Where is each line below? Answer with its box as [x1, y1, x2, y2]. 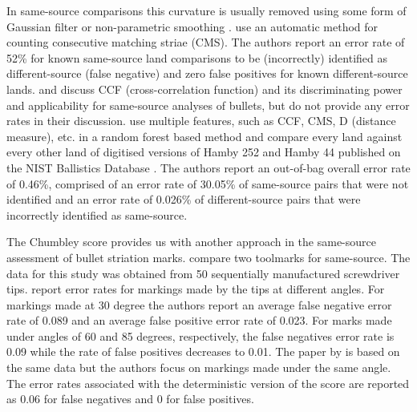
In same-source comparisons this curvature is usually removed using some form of [6, 2, 407, 18]
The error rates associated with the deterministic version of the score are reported [6, 374, 410, 391]
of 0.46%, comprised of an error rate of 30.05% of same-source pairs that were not [6, 175, 409, 192]
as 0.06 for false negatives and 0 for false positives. [6, 390, 254, 407]
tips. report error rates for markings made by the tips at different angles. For [6, 281, 385, 297]
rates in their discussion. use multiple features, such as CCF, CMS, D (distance [6, 112, 396, 129]
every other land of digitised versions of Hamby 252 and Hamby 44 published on [6, 143, 401, 160]
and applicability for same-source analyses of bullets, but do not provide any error [6, 96, 410, 113]
